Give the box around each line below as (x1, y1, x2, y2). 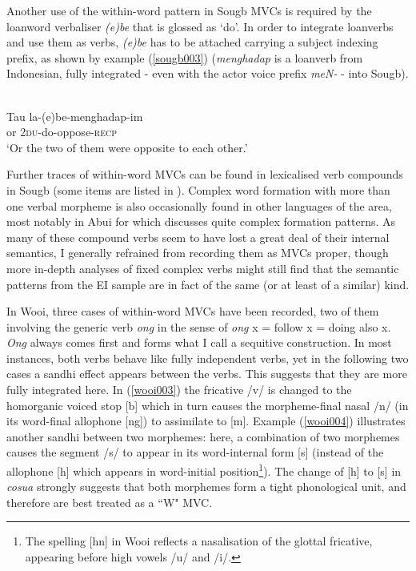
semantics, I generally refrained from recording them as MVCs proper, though (6, 244, 389, 261)
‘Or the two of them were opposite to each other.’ (6, 139, 248, 155)
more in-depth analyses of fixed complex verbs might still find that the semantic (6, 259, 399, 276)
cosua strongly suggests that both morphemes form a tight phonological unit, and (6, 478, 406, 495)
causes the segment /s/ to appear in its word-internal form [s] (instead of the (6, 444, 384, 460)
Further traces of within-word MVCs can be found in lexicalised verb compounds (6, 166, 403, 183)
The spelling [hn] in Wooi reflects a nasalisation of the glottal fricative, (25, 533, 373, 549)
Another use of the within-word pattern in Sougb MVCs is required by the (6, 2, 372, 18)
